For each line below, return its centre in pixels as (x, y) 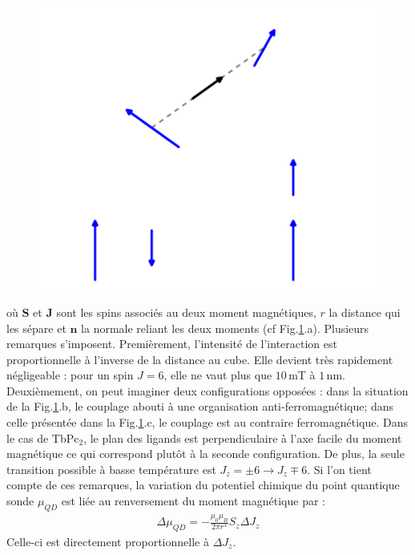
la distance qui (365, 312)
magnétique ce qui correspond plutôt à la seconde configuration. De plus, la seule (205, 454)
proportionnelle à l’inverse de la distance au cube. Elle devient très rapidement (200, 359)
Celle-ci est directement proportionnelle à (108, 541)
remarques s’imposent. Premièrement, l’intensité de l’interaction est (172, 344)
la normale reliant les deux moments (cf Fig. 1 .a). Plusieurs (225, 328)
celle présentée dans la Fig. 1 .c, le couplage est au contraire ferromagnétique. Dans (207, 422)
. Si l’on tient (339, 469)
